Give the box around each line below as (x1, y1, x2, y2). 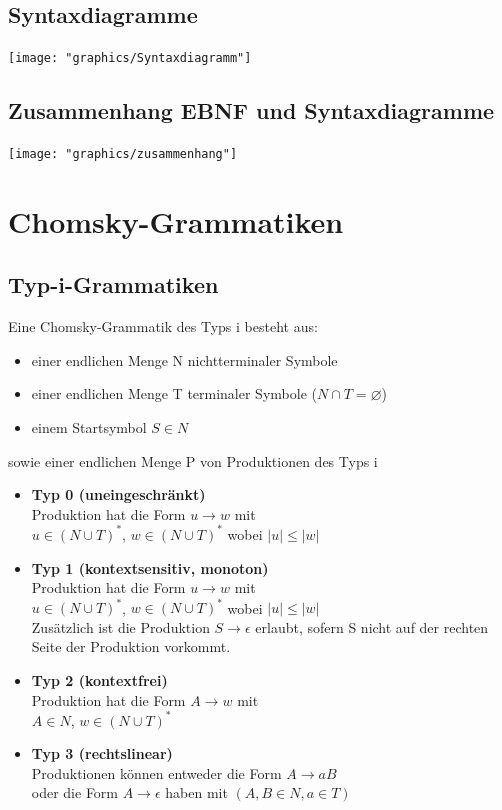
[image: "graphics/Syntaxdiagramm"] (8, 51, 252, 66)
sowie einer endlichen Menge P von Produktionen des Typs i (8, 450, 378, 471)
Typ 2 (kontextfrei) (31, 670, 168, 691)
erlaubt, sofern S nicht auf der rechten (255, 616, 489, 637)
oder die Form (31, 782, 119, 803)
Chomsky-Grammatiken (8, 200, 344, 241)
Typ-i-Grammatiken (8, 269, 219, 300)
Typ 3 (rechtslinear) (31, 743, 173, 764)
